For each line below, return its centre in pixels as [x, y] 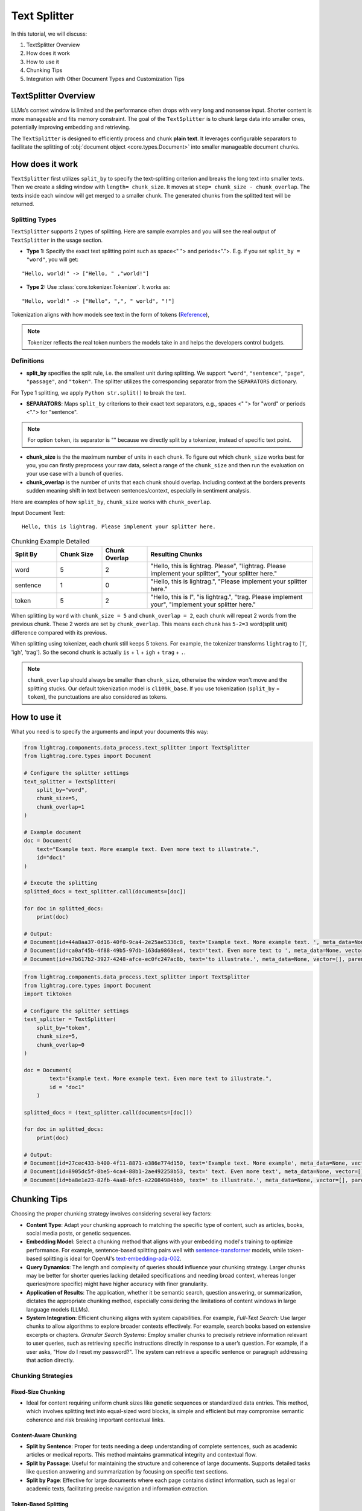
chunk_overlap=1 [60, 807]
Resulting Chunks [176, 554]
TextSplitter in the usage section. [57, 240]
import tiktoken [48, 994]
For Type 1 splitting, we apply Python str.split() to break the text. [99, 392]
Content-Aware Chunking [44, 1435]
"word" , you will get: [52, 259]
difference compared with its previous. [59, 632]
